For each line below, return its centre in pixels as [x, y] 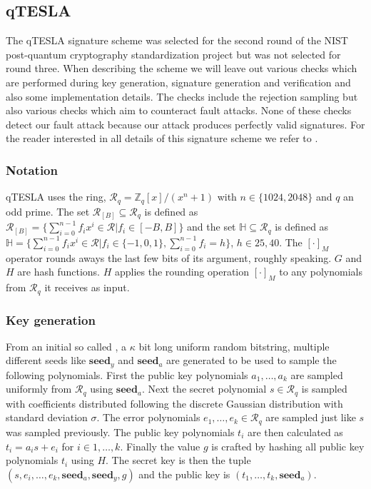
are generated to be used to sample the [251, 360]
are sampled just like [311, 417]
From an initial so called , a [66, 346]
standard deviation [47, 417]
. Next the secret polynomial [204, 389]
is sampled [324, 389]
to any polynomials [321, 272]
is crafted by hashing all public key [288, 446]
